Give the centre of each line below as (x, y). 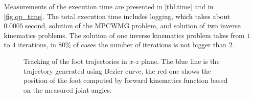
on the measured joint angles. (68, 89)
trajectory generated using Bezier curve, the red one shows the (117, 70)
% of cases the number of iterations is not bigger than (146, 45)
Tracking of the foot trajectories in (75, 61)
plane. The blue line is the (180, 61)
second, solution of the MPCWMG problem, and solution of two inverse (133, 26)
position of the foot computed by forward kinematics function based (126, 80)
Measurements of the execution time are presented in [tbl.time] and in (109, 6)
